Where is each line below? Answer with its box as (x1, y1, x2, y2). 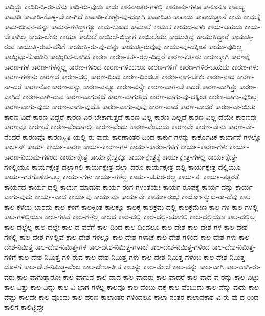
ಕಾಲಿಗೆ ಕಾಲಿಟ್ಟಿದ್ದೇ (4, 301, 44, 312)
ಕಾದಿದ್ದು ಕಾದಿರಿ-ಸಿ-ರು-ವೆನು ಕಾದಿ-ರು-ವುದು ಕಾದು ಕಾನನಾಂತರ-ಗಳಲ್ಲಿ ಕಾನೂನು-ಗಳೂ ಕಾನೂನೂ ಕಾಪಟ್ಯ (4, 1, 245, 11)
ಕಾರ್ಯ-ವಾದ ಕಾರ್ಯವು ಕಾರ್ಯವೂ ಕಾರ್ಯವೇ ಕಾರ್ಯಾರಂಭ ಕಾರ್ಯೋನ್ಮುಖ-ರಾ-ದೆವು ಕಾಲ (35, 191, 251, 202)
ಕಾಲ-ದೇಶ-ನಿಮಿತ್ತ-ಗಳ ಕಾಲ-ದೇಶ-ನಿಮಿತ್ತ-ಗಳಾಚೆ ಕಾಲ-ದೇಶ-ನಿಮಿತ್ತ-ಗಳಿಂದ (35, 241, 210, 252)
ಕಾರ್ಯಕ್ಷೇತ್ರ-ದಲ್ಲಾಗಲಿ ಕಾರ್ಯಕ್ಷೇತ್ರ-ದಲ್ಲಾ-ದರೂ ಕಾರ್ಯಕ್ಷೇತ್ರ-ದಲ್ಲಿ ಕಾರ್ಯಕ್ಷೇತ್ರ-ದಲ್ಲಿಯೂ (32, 161, 241, 172)
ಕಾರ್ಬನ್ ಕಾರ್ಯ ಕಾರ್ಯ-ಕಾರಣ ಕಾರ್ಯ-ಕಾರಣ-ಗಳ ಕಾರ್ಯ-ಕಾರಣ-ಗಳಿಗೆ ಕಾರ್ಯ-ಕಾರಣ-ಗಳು (4, 141, 228, 152)
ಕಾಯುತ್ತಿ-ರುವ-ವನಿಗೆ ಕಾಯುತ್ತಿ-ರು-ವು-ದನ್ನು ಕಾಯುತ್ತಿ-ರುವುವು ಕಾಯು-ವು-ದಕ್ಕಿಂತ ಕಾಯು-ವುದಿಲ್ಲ (17, 41, 242, 52)
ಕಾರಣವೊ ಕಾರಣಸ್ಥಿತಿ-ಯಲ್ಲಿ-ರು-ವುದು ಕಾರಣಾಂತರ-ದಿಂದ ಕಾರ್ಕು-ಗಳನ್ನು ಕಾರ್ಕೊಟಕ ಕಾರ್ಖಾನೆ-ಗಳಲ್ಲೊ (23, 131, 262, 142)
